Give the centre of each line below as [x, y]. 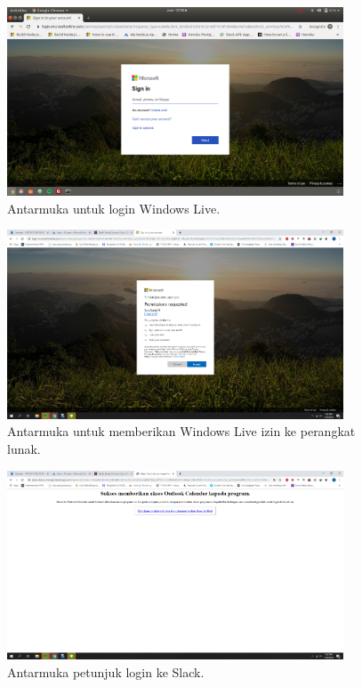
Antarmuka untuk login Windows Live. [114, 208]
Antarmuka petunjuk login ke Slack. [106, 671]
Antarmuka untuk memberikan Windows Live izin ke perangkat [181, 431]
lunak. [24, 449]
